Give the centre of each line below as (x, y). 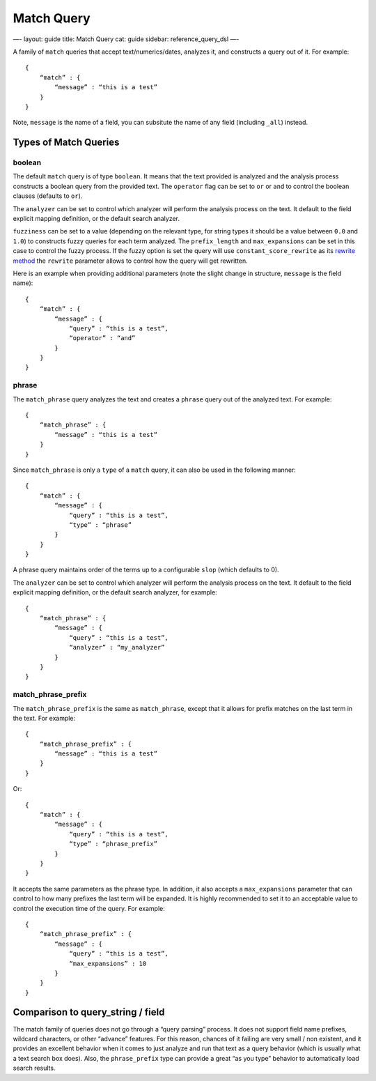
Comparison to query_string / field (89, 1012)
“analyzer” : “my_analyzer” (117, 647)
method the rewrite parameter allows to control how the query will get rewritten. (131, 261)
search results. (34, 1068)
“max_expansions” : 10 (108, 963)
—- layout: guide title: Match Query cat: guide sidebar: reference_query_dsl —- (126, 39)
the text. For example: (44, 718)
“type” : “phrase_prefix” (113, 844)
